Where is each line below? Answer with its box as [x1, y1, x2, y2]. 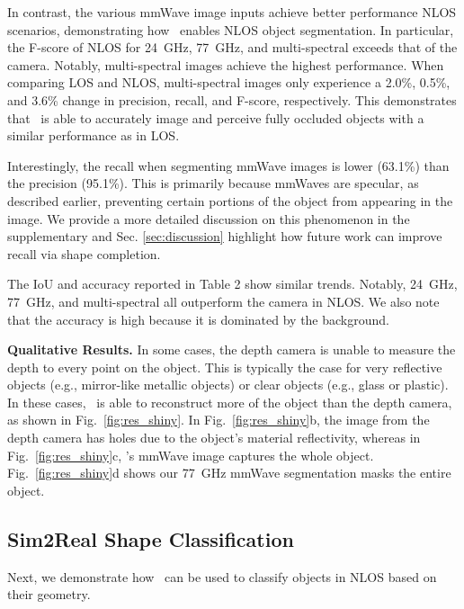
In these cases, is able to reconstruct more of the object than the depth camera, [7, 392, 452, 411]
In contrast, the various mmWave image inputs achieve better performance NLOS [7, 3, 457, 21]
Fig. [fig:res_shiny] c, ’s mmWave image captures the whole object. [7, 445, 374, 464]
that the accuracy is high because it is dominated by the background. [7, 309, 389, 328]
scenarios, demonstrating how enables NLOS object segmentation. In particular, [7, 20, 454, 39]
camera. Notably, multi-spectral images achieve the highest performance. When [7, 55, 444, 74]
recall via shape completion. [7, 244, 161, 263]
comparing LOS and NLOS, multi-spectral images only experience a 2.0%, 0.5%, [7, 73, 451, 92]
